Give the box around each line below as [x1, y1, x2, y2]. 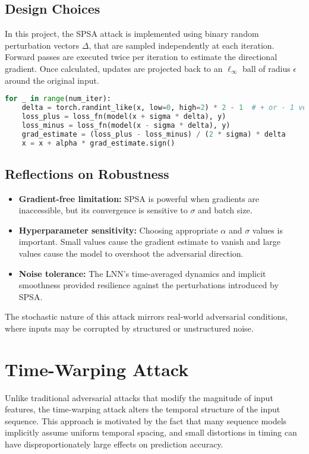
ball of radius [242, 62, 291, 74]
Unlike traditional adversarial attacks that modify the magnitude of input [5, 391, 273, 403]
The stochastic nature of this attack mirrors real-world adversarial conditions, [5, 310, 288, 323]
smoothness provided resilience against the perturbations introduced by [18, 279, 279, 291]
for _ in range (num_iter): [5, 94, 112, 103]
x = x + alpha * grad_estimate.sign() [21, 138, 175, 147]
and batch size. [198, 204, 253, 216]
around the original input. [5, 74, 99, 86]
